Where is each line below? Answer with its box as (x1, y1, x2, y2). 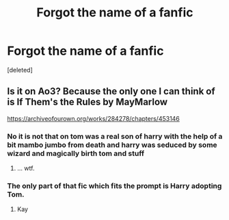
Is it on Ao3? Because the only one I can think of (7, 85, 215, 97)
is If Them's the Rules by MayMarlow (7, 96, 168, 108)
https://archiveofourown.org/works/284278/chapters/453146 (7, 114, 180, 122)
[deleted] (7, 66, 33, 74)
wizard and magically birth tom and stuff (7, 148, 145, 158)
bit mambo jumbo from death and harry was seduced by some (7, 140, 217, 150)
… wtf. (16, 164, 35, 172)
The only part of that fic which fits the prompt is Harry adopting (7, 181, 222, 191)
